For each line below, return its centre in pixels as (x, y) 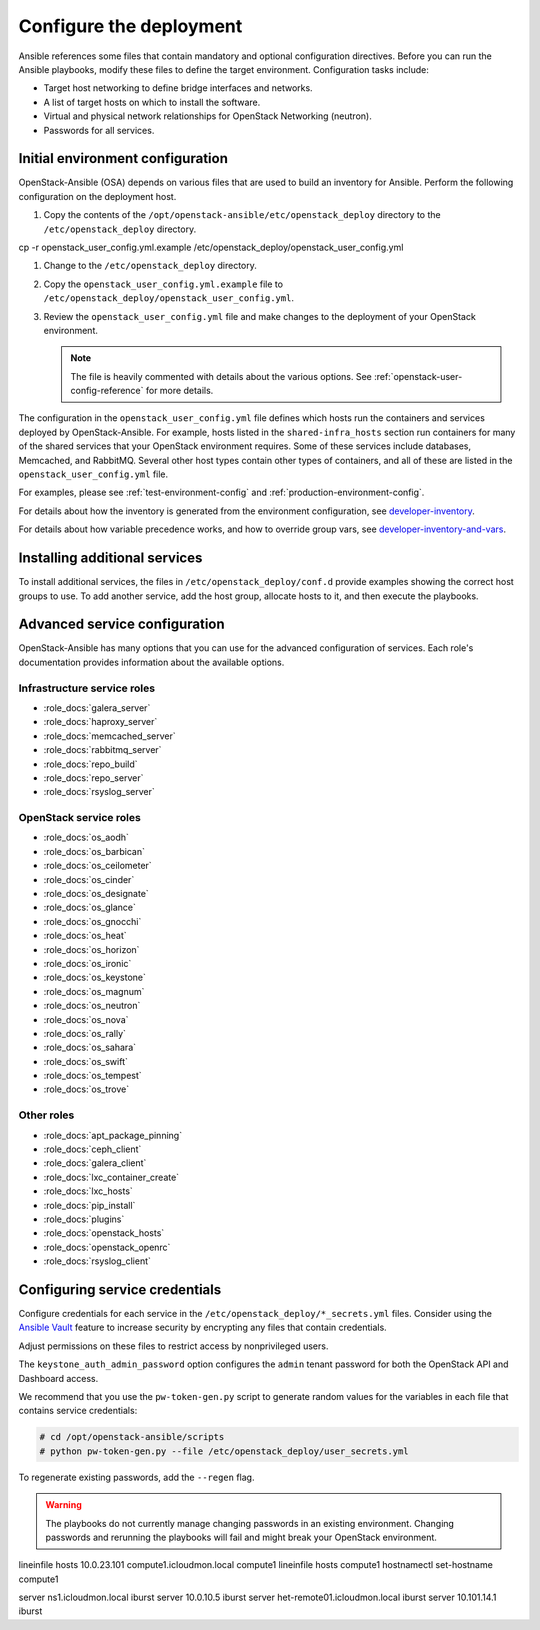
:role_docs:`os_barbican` (94, 851)
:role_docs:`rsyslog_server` (99, 792)
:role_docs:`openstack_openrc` (107, 1247)
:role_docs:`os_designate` (96, 893)
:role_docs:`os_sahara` (90, 1047)
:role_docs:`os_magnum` (94, 991)
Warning (63, 1505)
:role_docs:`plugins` (84, 1219)
